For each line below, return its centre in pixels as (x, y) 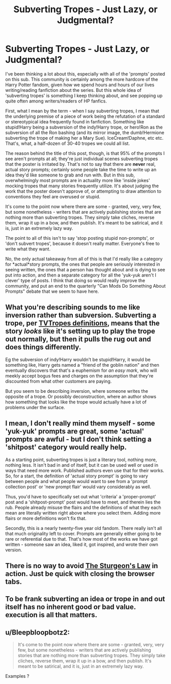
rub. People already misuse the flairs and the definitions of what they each (83, 507)
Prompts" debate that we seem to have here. (52, 291)
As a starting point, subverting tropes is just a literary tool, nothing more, (81, 460)
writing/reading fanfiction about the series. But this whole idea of (73, 90)
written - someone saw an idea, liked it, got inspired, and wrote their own (82, 544)
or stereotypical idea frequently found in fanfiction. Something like (75, 121)
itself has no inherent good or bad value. (70, 607)
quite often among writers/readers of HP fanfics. (56, 101)
